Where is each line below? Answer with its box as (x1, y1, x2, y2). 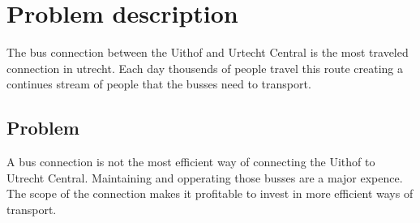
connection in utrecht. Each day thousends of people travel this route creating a (6, 59, 404, 76)
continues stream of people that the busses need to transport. (6, 75, 311, 92)
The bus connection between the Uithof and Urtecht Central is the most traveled (6, 44, 409, 61)
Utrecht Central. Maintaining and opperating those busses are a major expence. (6, 169, 403, 186)
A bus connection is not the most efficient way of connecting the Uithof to (6, 153, 375, 170)
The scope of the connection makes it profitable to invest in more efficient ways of (6, 185, 414, 202)
